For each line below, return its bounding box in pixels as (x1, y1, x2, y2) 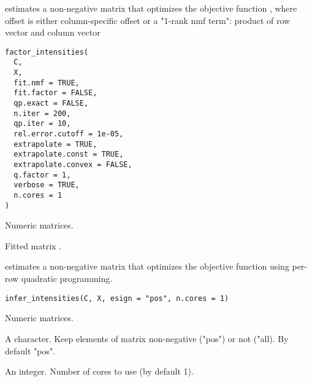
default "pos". (5, 344, 56, 357)
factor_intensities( (5, 47, 89, 57)
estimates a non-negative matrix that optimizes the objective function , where (5, 2, 297, 14)
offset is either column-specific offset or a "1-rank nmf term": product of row (5, 14, 291, 26)
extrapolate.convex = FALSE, (13, 160, 132, 169)
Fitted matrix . (5, 239, 62, 252)
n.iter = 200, (13, 109, 71, 118)
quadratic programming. (21, 272, 113, 285)
